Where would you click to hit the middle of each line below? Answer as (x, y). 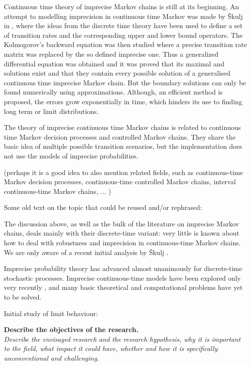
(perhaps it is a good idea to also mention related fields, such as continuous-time (124, 172)
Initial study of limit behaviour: (51, 313)
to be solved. (23, 297)
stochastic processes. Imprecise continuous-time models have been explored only (122, 278)
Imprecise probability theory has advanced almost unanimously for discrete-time (123, 268)
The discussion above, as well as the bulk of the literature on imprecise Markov (122, 223)
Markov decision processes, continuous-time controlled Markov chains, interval (120, 182)
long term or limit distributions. (51, 111)
